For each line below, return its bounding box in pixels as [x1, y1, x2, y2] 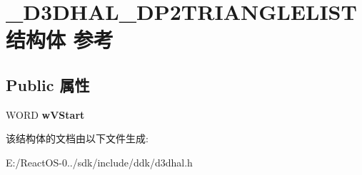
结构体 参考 [6, 25, 114, 54]
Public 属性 [6, 73, 90, 95]
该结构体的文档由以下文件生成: [6, 131, 149, 146]
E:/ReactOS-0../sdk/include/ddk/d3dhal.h [6, 154, 193, 169]
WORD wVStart [6, 107, 85, 122]
